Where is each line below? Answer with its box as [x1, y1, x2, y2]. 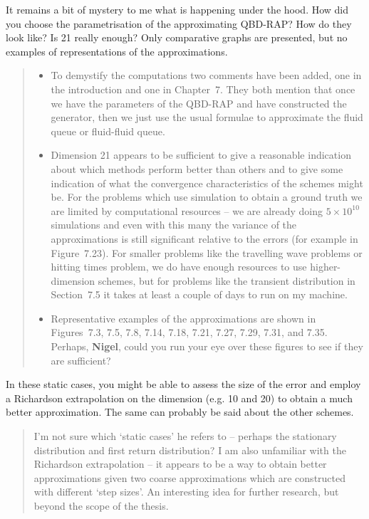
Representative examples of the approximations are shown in [51, 310, 316, 325]
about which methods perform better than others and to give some [51, 161, 343, 176]
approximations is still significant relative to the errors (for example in [51, 231, 358, 246]
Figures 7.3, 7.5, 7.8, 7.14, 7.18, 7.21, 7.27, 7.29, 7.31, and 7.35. [51, 325, 328, 340]
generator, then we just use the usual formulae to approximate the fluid [51, 110, 363, 125]
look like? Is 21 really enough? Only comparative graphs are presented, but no [6, 30, 348, 45]
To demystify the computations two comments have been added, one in [51, 68, 362, 83]
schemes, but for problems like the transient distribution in [98, 273, 355, 288]
